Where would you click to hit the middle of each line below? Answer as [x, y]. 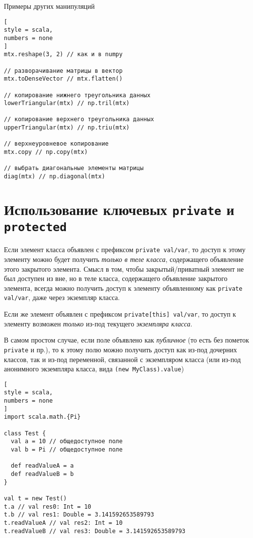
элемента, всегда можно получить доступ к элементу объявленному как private [123, 288]
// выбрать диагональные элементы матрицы [74, 168]
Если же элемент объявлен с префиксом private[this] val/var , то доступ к [120, 314]
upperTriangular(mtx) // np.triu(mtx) [67, 128]
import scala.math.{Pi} [42, 417]
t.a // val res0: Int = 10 [48, 506]
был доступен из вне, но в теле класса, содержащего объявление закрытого [116, 278]
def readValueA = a [42, 466]
